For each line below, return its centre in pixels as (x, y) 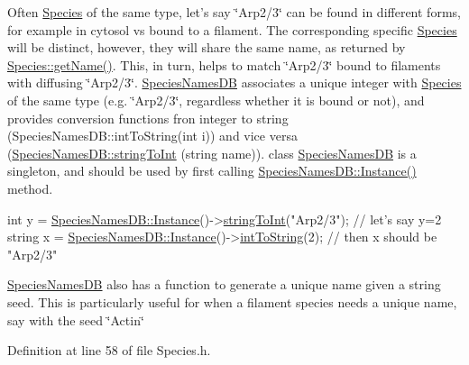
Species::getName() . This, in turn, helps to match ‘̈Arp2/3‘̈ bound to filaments (224, 64)
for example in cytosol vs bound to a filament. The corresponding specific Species (232, 29)
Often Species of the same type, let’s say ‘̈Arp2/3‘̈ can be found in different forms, (234, 12)
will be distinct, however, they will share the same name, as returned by (207, 47)
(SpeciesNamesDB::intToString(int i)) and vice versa (152, 136)
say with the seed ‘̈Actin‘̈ (76, 319)
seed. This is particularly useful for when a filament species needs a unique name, (232, 301)
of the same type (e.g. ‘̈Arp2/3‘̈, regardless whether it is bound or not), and (216, 100)
